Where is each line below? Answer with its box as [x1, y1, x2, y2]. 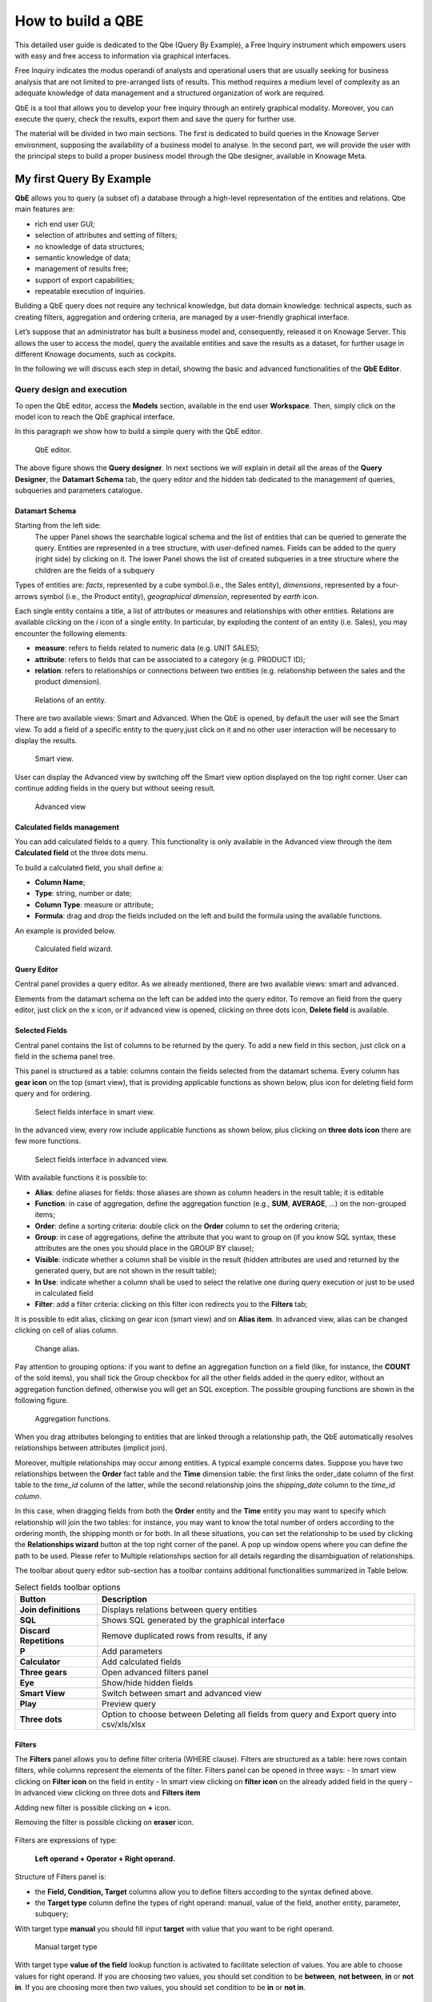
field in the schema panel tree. [14, 1051, 115, 1061]
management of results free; [34, 264, 129, 274]
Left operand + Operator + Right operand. [34, 1854, 176, 1863]
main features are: [14, 204, 75, 214]
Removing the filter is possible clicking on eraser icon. [14, 1817, 194, 1827]
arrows [14, 591, 38, 601]
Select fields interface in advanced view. [34, 1154, 169, 1164]
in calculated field [34, 1288, 94, 1298]
